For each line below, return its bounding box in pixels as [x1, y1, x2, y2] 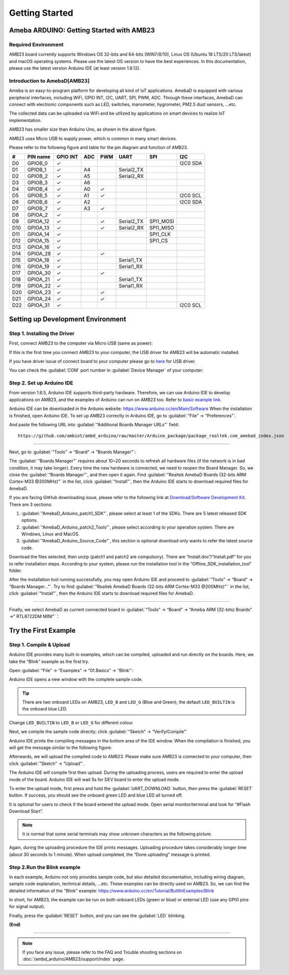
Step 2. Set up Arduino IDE [9, 380, 74, 386]
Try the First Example [9, 626, 76, 634]
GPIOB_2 [27, 173, 48, 179]
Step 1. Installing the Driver [9, 330, 75, 337]
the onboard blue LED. [22, 706, 68, 712]
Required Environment [9, 41, 64, 48]
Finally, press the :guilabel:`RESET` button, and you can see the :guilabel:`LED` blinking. [9, 913, 186, 918]
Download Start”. [9, 808, 44, 814]
